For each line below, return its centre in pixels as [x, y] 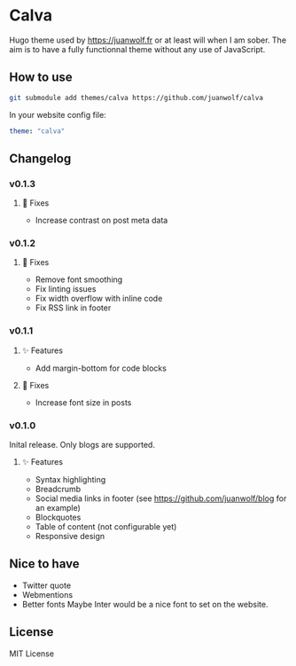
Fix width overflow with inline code [99, 299]
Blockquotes [58, 517]
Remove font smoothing [79, 279]
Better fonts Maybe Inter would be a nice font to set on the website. [145, 604]
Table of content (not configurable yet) [106, 527]
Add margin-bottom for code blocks [101, 368]
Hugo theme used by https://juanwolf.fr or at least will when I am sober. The [148, 40]
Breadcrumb [58, 490]
